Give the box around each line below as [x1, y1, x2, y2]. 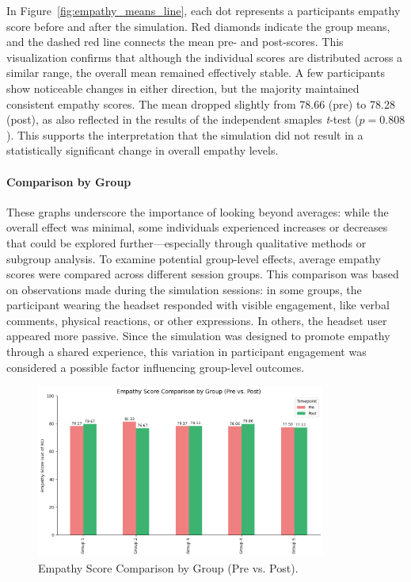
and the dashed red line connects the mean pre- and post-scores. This [6, 33, 344, 50]
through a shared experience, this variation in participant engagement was [6, 343, 367, 360]
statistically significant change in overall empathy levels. [6, 142, 279, 159]
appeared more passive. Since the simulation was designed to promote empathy [6, 327, 390, 344]
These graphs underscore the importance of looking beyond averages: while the [6, 203, 389, 220]
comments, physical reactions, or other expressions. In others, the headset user [6, 312, 387, 328]
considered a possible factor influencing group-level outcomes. [6, 358, 305, 375]
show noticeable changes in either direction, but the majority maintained [6, 79, 360, 96]
